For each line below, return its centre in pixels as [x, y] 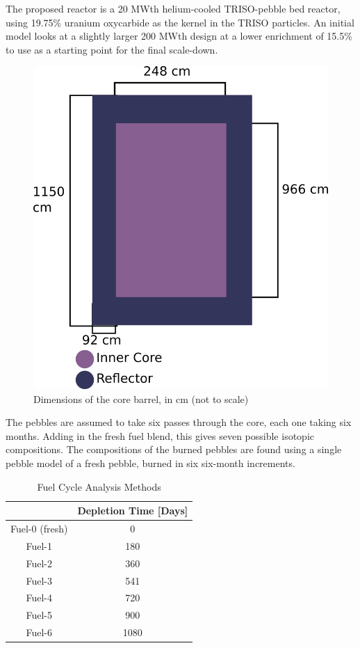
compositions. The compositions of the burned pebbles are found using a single [174, 449]
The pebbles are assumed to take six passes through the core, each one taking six [179, 422]
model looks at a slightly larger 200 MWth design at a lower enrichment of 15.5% [179, 36]
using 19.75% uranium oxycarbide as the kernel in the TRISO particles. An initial [180, 22]
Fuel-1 [39, 545]
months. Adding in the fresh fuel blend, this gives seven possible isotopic [160, 435]
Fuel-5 [39, 615]
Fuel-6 [39, 632]
